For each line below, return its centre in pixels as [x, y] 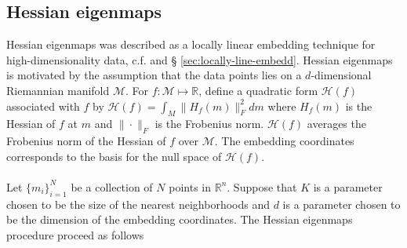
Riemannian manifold [58, 90]
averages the [336, 124]
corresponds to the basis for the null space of [114, 156]
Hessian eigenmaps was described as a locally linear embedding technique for [191, 44]
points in [190, 186]
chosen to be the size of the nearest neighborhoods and [138, 204]
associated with [43, 106]
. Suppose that [262, 186]
